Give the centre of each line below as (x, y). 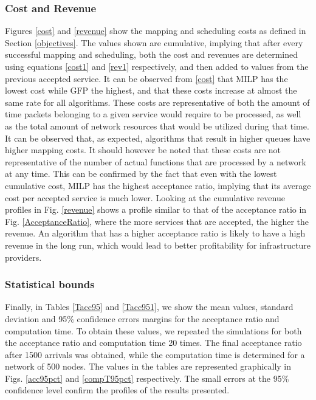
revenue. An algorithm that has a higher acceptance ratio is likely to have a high (155, 233)
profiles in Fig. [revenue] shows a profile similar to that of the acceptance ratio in (156, 209)
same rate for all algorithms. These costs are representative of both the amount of (157, 102)
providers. (23, 257)
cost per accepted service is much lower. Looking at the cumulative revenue (145, 197)
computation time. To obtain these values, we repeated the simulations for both (153, 330)
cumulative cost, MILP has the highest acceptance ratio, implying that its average (158, 185)
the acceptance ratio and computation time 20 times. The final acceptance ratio (153, 343)
